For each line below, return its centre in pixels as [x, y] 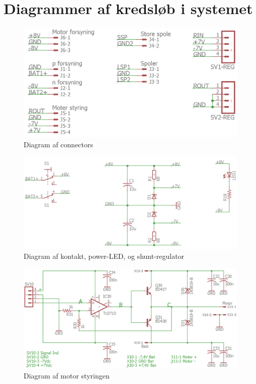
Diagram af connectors [59, 144]
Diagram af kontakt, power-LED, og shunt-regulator [104, 256]
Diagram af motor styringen [67, 375]
